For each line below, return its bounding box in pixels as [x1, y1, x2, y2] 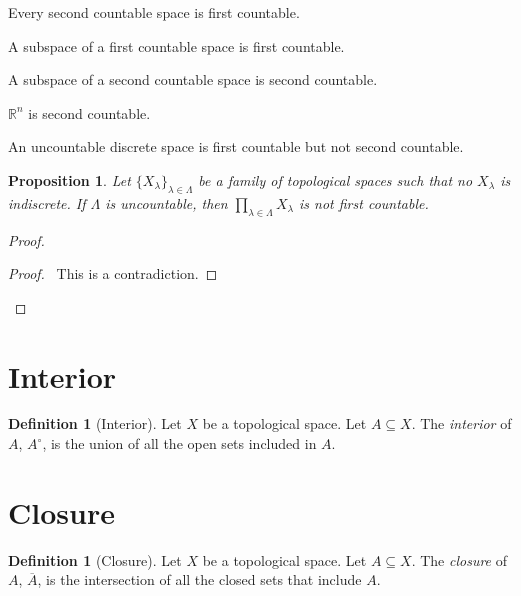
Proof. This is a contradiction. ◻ [8, 263, 218, 284]
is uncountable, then [105, 192, 228, 213]
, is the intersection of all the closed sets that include [37, 569, 362, 590]
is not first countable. [299, 192, 429, 213]
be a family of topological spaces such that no [198, 169, 473, 190]
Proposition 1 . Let [8, 169, 131, 190]
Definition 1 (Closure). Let [8, 549, 182, 570]
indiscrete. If [8, 192, 86, 213]
